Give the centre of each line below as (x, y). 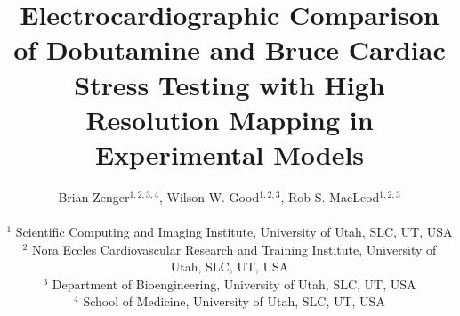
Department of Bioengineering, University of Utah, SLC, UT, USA (234, 284)
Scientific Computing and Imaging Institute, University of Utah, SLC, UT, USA (234, 232)
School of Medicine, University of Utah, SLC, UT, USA (234, 301)
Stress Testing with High (230, 84)
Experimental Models (230, 154)
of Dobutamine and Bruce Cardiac (230, 49)
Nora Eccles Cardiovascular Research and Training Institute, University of (234, 249)
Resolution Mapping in (230, 119)
